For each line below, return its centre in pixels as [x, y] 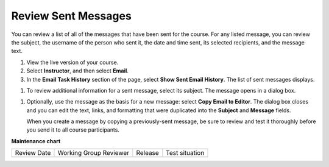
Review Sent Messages [72, 16]
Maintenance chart [36, 141]
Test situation [185, 153]
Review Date [33, 153]
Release [148, 153]
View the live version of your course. [73, 62]
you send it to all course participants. [73, 130]
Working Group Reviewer [94, 153]
